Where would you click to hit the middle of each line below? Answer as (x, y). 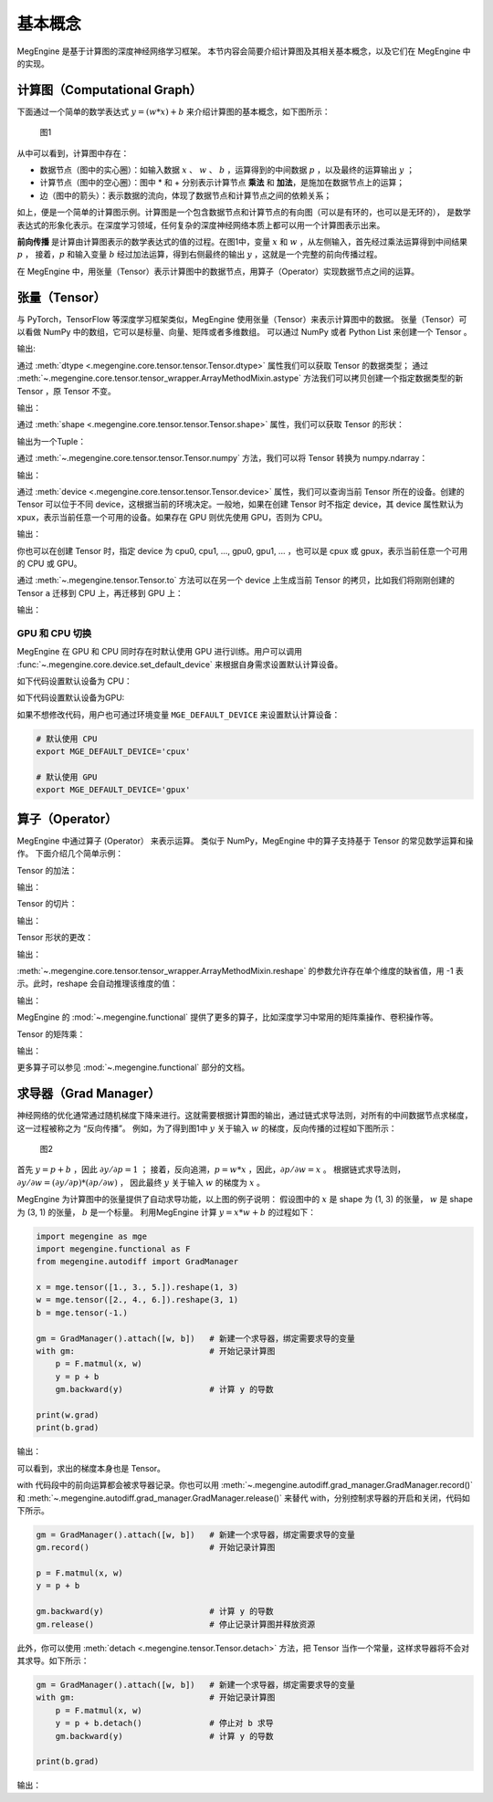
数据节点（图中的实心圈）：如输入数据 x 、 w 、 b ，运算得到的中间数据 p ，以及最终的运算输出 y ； (227, 170)
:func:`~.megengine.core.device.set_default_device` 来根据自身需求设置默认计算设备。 (180, 664)
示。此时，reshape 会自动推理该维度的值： (97, 984)
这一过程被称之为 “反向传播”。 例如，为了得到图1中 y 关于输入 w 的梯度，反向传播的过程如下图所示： (207, 1128)
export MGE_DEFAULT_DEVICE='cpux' (113, 752)
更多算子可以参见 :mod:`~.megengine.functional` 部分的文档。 (133, 1067)
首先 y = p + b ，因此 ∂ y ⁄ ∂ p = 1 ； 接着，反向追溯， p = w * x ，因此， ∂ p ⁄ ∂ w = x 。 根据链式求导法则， (211, 1169)
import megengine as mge (92, 1236)
